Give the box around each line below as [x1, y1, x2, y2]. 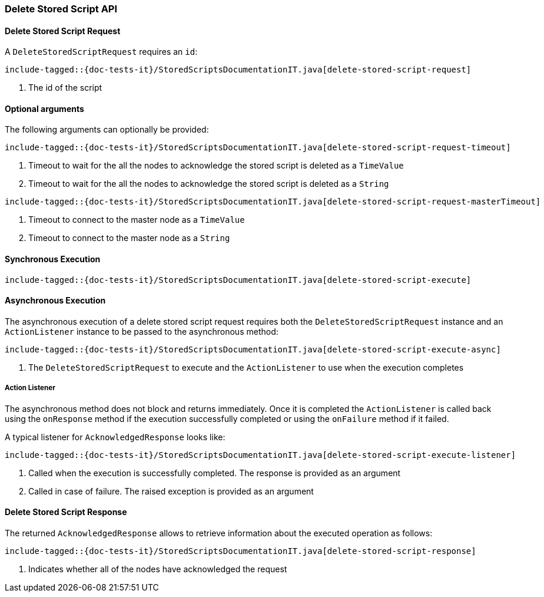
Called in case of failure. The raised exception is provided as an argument [28, 486, 314, 496]
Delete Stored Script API [5, 3, 118, 15]
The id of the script [28, 83, 102, 93]
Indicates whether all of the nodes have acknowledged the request [28, 563, 287, 574]
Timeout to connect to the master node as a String [28, 233, 230, 243]
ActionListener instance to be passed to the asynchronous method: [5, 326, 278, 337]
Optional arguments [5, 103, 84, 114]
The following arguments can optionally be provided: [5, 124, 209, 135]
